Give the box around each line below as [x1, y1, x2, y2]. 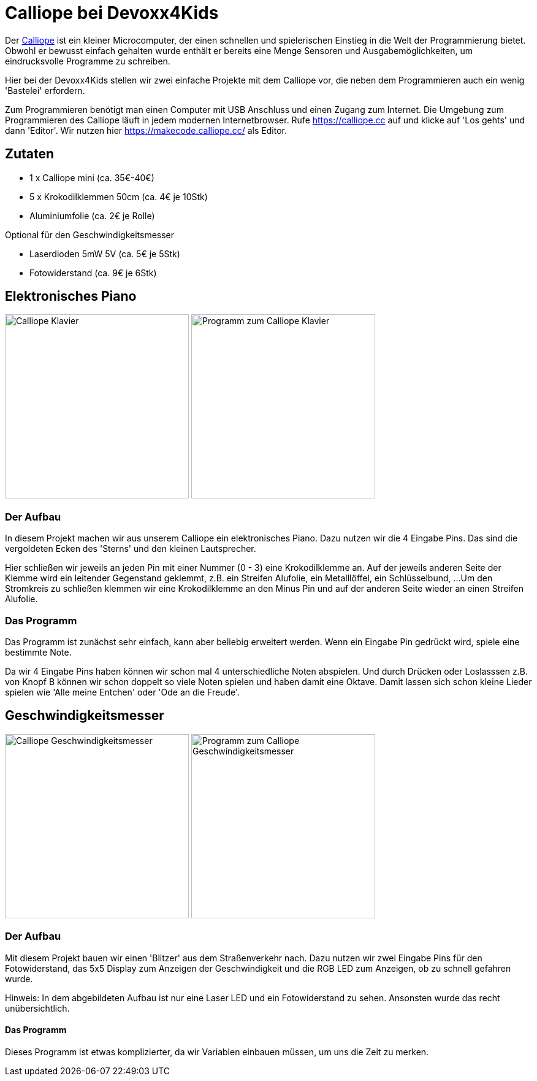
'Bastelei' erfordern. [5, 85, 85, 96]
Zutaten [5, 146, 55, 162]
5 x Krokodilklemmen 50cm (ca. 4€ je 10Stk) [29, 191, 208, 202]
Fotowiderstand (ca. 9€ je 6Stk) [29, 267, 157, 278]
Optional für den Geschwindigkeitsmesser [5, 229, 175, 240]
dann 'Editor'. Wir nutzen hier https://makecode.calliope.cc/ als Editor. [5, 125, 287, 136]
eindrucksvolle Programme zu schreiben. [5, 55, 170, 66]
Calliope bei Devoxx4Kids [5, 2, 219, 23]
